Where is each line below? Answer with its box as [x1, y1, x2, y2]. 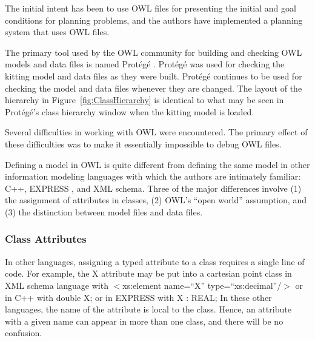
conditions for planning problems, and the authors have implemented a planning [5, 13, 303, 26]
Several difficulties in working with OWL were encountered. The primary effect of [5, 126, 308, 138]
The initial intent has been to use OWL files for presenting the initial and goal [5, 2, 296, 14]
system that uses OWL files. [5, 25, 110, 38]
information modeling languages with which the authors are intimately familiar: [5, 170, 301, 183]
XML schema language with [5, 279, 108, 291]
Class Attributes [5, 231, 87, 246]
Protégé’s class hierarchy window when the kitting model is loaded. [5, 105, 254, 118]
